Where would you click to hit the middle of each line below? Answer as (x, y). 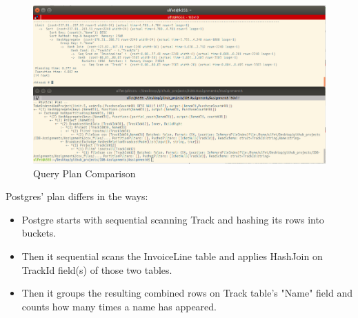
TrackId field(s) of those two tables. (97, 269)
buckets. (39, 233)
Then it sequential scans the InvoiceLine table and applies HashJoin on (172, 256)
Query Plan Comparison (84, 173)
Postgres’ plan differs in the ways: (77, 196)
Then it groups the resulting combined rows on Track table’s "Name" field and (187, 293)
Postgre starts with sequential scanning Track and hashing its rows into (173, 219)
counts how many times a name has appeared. (119, 306)
